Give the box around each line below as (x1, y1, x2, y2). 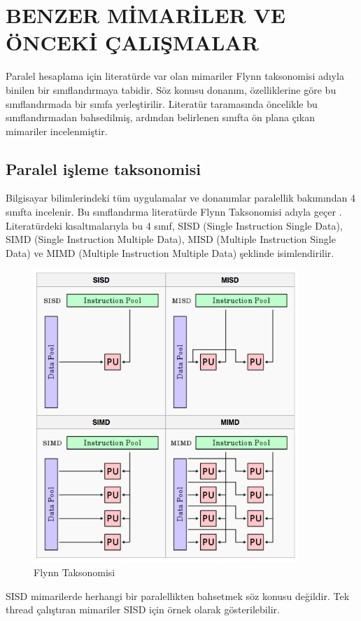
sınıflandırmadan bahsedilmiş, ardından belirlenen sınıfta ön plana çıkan (6, 110, 315, 125)
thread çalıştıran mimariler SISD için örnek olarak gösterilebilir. (6, 602, 280, 617)
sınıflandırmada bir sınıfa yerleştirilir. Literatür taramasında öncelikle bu (6, 96, 318, 111)
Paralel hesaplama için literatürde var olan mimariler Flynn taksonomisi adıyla (6, 69, 344, 83)
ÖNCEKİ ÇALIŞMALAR (6, 28, 259, 57)
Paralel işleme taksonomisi (6, 158, 201, 179)
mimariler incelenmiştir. (6, 123, 108, 138)
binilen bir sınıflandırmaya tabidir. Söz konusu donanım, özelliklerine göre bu (6, 82, 337, 97)
